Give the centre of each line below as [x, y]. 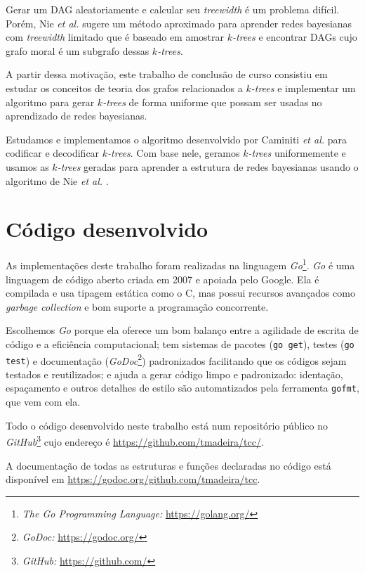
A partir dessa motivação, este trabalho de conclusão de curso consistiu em [167, 74]
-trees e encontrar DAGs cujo [295, 37]
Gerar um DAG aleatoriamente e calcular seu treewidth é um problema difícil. [173, 9]
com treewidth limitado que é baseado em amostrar [115, 37]
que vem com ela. [43, 402]
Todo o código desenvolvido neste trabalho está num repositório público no [167, 425]
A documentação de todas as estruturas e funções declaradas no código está [168, 465]
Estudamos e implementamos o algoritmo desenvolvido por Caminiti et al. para [176, 139]
